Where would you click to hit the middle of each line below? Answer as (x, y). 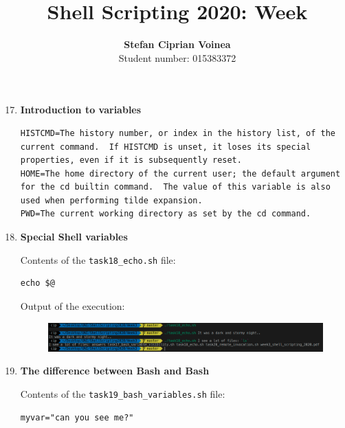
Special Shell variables (74, 237)
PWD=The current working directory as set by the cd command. (166, 214)
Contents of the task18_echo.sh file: (98, 259)
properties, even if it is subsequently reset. (131, 160)
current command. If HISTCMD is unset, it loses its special (166, 147)
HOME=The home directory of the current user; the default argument (180, 173)
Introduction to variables (81, 110)
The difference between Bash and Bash (115, 371)
